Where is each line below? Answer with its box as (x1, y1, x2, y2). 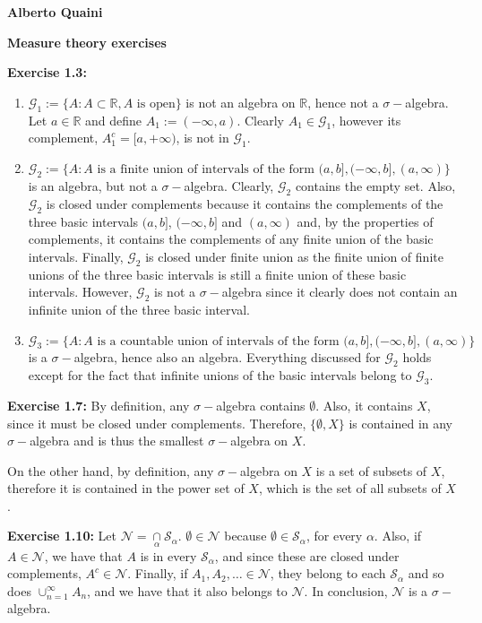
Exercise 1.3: (7, 63, 87, 82)
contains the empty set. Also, (295, 176, 456, 195)
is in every (140, 546, 197, 565)
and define (84, 110, 142, 129)
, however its (331, 110, 401, 129)
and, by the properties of (297, 212, 434, 230)
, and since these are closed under (214, 546, 400, 565)
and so (408, 564, 444, 583)
